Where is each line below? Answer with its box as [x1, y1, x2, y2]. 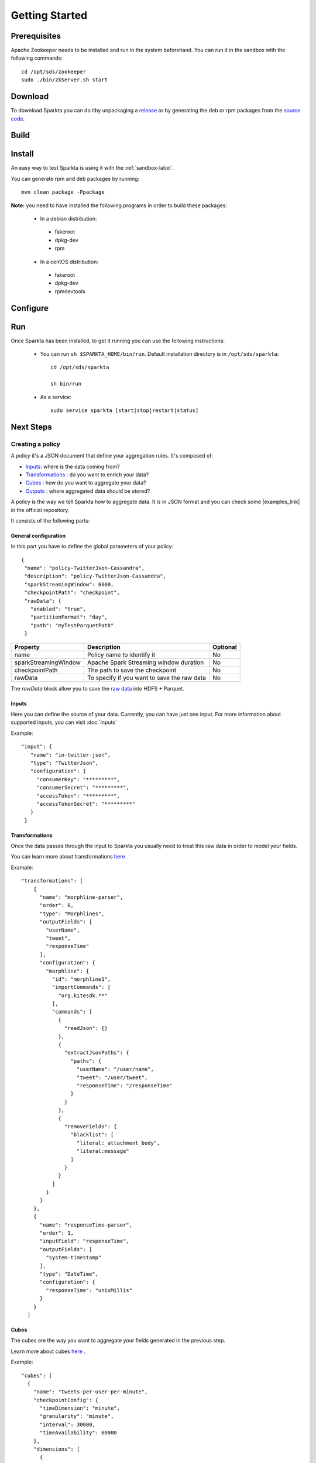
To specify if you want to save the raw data [87, 674, 206, 682]
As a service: [40, 393, 72, 400]
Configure [11, 303, 49, 313]
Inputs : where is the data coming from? [25, 463, 120, 470]
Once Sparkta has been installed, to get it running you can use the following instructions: [11, 337, 225, 344]
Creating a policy [11, 439, 61, 448]
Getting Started [11, 9, 88, 22]
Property [14, 643, 40, 651]
